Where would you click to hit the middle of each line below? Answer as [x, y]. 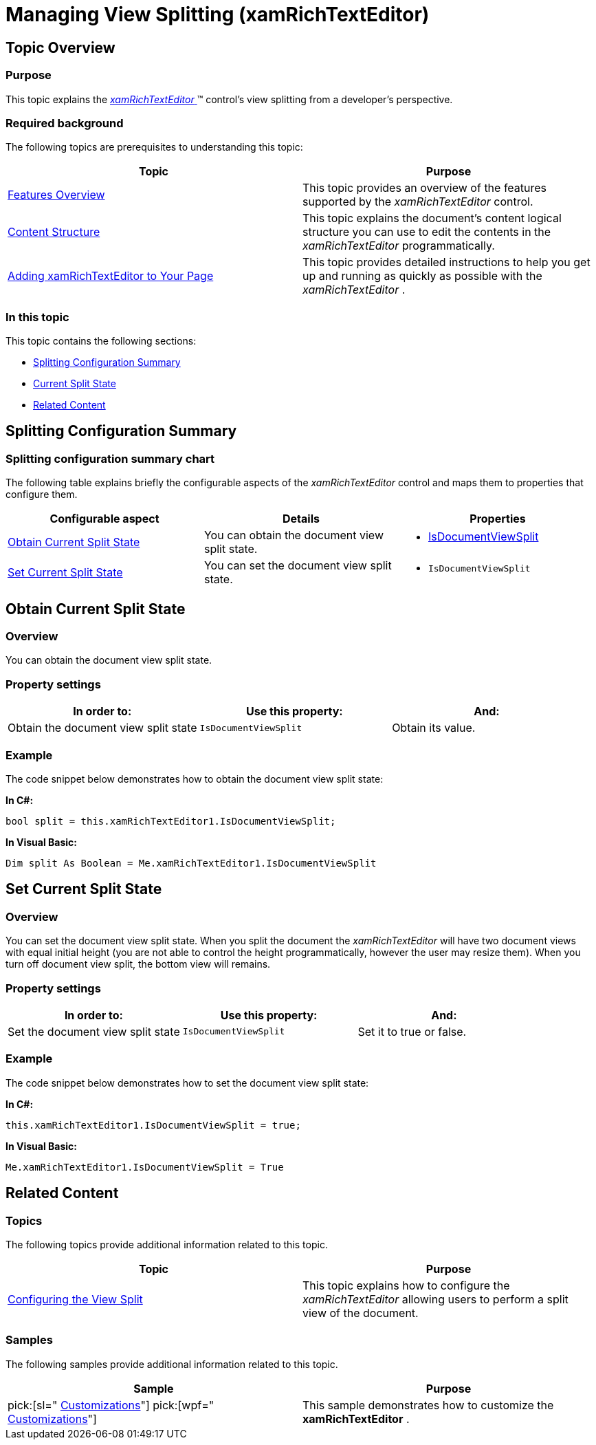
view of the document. [361, 1313]
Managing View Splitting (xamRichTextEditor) [218, 14]
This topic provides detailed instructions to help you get [446, 262]
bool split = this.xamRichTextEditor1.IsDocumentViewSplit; [171, 821]
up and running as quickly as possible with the [422, 276]
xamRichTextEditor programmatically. [399, 246]
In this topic [37, 317]
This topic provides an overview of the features [425, 188]
